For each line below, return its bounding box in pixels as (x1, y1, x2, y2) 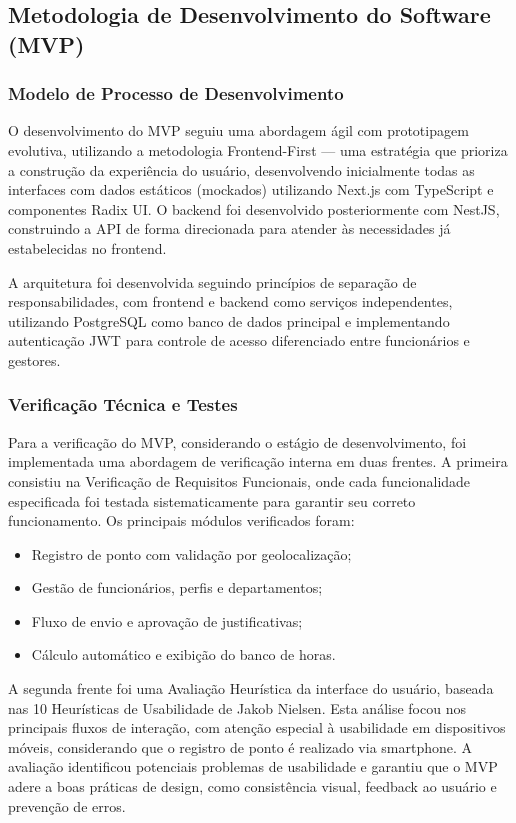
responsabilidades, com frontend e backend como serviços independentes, (8, 291, 453, 312)
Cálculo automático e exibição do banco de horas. (31, 644, 336, 665)
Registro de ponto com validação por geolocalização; (31, 543, 352, 564)
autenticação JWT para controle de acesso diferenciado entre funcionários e (8, 330, 470, 351)
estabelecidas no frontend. (8, 237, 167, 258)
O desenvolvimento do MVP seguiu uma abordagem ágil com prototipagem (8, 120, 469, 141)
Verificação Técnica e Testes (8, 392, 238, 417)
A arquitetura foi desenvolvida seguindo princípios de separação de (8, 271, 417, 292)
